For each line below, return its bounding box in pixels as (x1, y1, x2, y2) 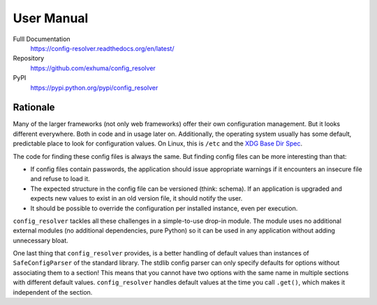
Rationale (13, 102, 55, 114)
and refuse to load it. (30, 175, 90, 183)
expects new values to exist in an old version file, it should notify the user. (30, 194, 243, 203)
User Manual (13, 10, 89, 26)
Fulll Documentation (13, 35, 71, 43)
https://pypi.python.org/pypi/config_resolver (30, 84, 158, 92)
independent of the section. (13, 288, 93, 296)
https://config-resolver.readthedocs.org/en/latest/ (30, 44, 175, 52)
